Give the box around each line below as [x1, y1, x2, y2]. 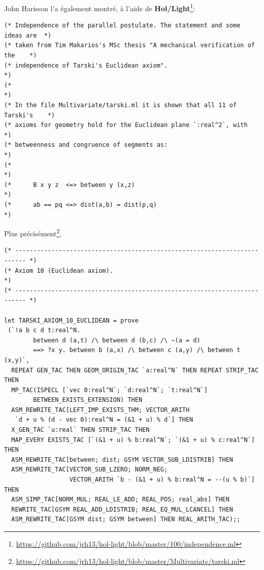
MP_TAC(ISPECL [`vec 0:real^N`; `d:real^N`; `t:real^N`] [11, 386, 208, 394]
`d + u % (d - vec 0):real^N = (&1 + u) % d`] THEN [15, 416, 193, 424]
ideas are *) [4, 31, 52, 39]
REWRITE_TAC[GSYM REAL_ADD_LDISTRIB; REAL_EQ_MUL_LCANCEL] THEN [11, 505, 234, 513]
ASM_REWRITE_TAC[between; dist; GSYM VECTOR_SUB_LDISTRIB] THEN [11, 456, 234, 463]
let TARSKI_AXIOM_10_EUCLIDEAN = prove [4, 316, 139, 324]
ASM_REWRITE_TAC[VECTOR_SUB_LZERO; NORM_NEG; [11, 466, 168, 473]
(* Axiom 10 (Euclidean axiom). [4, 267, 113, 274]
